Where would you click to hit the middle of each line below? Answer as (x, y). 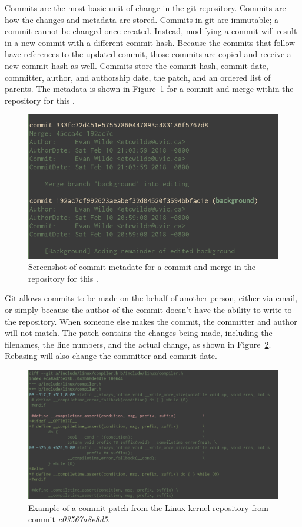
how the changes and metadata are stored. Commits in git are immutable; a (142, 19)
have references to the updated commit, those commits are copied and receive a (148, 54)
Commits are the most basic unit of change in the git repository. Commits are (145, 8)
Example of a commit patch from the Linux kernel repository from (148, 507)
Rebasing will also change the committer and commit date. (111, 356)
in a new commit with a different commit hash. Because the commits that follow (150, 42)
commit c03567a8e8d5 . (69, 519)
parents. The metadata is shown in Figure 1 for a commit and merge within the (149, 89)
